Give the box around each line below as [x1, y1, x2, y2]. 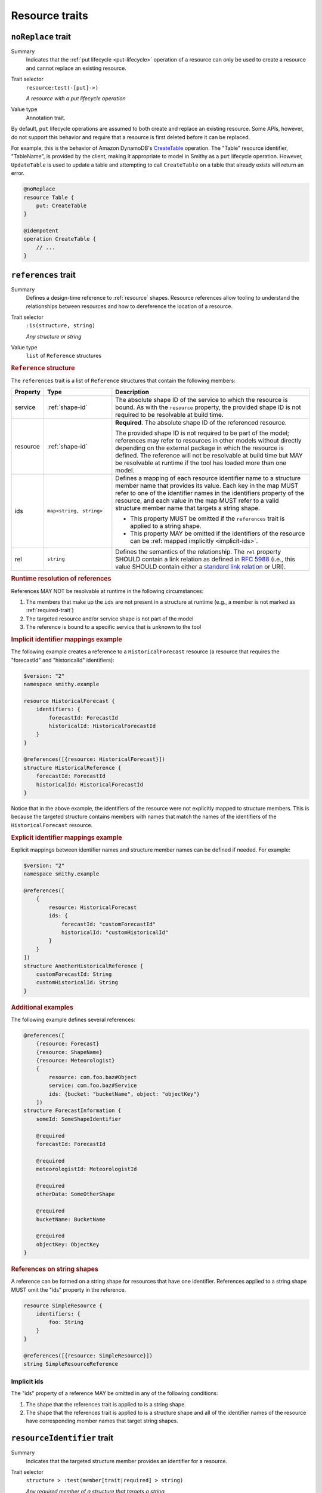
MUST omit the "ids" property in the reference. [11, 1286, 126, 1293]
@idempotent [23, 228, 59, 234]
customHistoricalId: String [36, 979, 119, 986]
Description [115, 388, 149, 396]
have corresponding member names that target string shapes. [26, 1417, 178, 1424]
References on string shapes [11, 1265, 98, 1273]
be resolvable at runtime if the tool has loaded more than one [115, 459, 287, 467]
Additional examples [11, 1003, 74, 1012]
